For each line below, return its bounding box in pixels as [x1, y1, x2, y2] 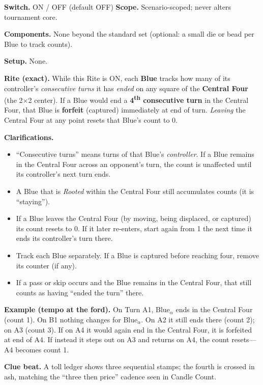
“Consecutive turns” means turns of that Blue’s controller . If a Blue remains [16, 149, 254, 159]
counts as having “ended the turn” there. [16, 287, 144, 297]
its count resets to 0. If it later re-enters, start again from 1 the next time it [16, 223, 252, 233]
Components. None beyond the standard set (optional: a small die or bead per [4, 29, 254, 39]
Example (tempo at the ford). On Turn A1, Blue [4, 304, 170, 315]
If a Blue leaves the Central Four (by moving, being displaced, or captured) [16, 213, 251, 224]
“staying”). [16, 196, 50, 206]
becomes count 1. [15, 344, 69, 354]
